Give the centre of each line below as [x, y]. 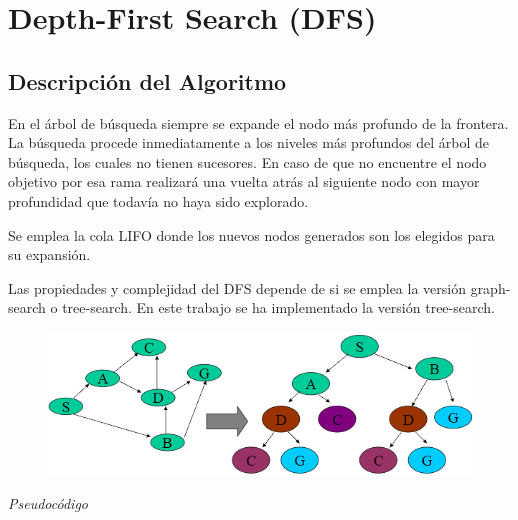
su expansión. [49, 254]
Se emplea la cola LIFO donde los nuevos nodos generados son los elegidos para [251, 234]
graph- [490, 287]
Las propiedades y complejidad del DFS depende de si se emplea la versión [237, 287]
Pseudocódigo [48, 503]
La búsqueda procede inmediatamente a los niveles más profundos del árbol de [248, 142]
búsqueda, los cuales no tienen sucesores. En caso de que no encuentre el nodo [247, 161]
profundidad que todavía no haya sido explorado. [158, 200]
